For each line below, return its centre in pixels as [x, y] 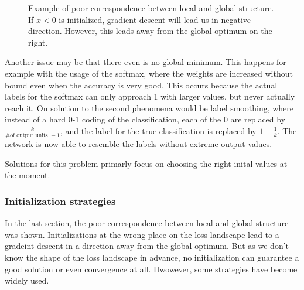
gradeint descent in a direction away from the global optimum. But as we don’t [147, 246]
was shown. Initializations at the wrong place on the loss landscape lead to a [142, 234]
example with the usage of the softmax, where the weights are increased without [149, 73]
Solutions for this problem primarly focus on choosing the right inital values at [146, 163]
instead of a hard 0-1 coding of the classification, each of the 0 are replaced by [145, 119]
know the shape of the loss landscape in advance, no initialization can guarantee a [152, 257]
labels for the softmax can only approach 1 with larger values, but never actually [150, 96]
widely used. [27, 280]
